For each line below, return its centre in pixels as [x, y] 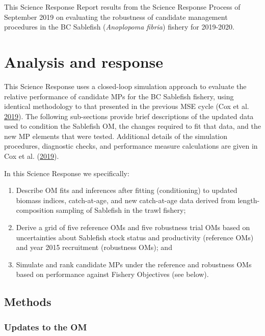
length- [249, 200]
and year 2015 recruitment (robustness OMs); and [94, 247]
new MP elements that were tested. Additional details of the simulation [116, 136]
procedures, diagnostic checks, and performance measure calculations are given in [131, 146]
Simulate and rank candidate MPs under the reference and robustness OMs [134, 264]
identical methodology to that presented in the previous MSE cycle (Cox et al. [127, 106]
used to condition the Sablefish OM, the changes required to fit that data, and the [132, 126]
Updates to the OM [46, 327]
